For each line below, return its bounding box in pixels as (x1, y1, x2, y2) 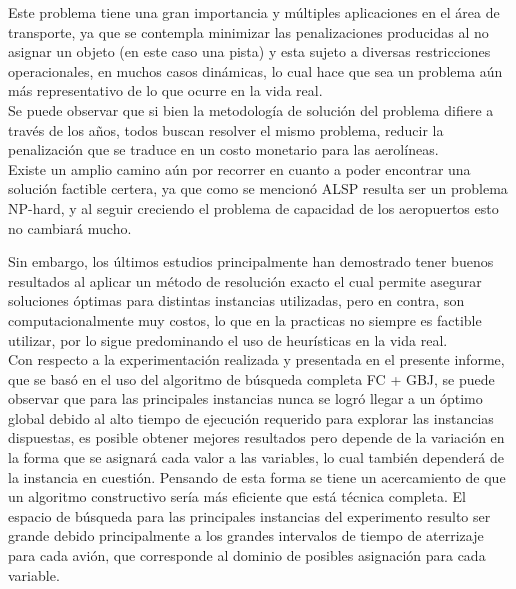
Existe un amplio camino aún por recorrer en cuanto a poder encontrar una (8, 158, 471, 179)
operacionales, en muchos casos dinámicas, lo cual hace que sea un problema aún (8, 60, 503, 81)
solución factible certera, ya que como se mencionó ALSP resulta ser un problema (8, 178, 508, 199)
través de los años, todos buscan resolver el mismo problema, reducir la (8, 119, 444, 140)
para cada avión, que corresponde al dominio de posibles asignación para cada (8, 545, 486, 566)
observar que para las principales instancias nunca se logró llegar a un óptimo (8, 388, 483, 409)
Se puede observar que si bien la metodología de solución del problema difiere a (8, 99, 494, 120)
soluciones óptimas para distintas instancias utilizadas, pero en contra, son (8, 290, 465, 311)
